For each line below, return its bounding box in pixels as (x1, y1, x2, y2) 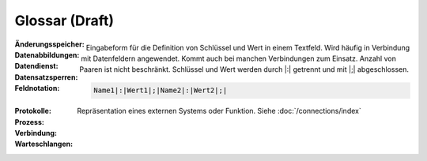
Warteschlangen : (14, 139, 74, 149)
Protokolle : (14, 107, 51, 116)
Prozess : (14, 117, 45, 126)
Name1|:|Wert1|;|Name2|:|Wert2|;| (93, 86, 228, 95)
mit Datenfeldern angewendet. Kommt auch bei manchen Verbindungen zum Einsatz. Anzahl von (81, 54, 397, 63)
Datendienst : (14, 62, 59, 71)
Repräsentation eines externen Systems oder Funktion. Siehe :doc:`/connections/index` (77, 107, 361, 116)
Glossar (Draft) (14, 12, 115, 29)
